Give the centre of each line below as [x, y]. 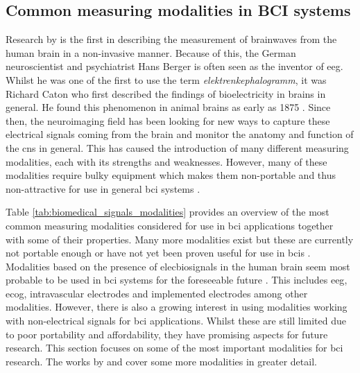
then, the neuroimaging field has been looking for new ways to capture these [168, 120]
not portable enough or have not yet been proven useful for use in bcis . [158, 253]
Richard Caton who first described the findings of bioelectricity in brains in [166, 93]
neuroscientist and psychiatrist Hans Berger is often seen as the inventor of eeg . [174, 66]
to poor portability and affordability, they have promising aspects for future [167, 334]
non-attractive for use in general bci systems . [103, 188]
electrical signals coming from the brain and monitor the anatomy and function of [180, 134]
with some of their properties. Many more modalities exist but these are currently [180, 239]
